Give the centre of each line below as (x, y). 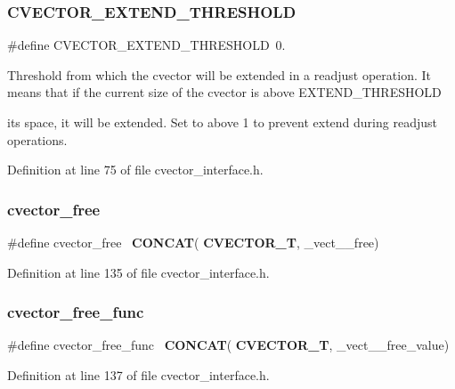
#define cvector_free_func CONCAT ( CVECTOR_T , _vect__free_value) (228, 345)
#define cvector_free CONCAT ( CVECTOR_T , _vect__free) (193, 242)
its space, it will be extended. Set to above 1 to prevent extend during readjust (222, 122)
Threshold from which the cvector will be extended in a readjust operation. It (219, 74)
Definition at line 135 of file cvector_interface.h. (138, 272)
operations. (37, 139)
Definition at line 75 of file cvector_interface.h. (135, 170)
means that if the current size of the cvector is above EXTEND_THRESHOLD (224, 92)
